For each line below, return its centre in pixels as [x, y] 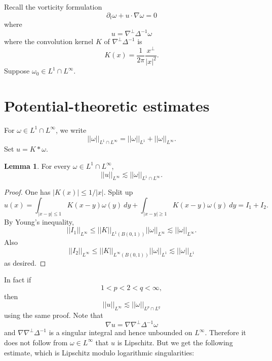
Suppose [17, 71]
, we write [71, 130]
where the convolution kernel [49, 41]
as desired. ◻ [25, 262]
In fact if [18, 280]
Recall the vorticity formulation [53, 7]
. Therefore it [225, 332]
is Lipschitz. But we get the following [175, 342]
